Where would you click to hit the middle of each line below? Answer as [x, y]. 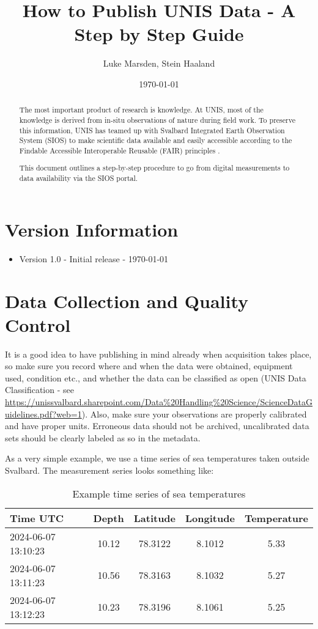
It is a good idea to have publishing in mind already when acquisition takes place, [158, 354]
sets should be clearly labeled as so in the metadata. [103, 437]
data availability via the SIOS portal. [79, 178]
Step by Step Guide [159, 34]
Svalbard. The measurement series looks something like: [109, 470]
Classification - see [39, 390]
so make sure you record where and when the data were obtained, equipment [149, 366]
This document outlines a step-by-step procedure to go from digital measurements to [154, 168]
